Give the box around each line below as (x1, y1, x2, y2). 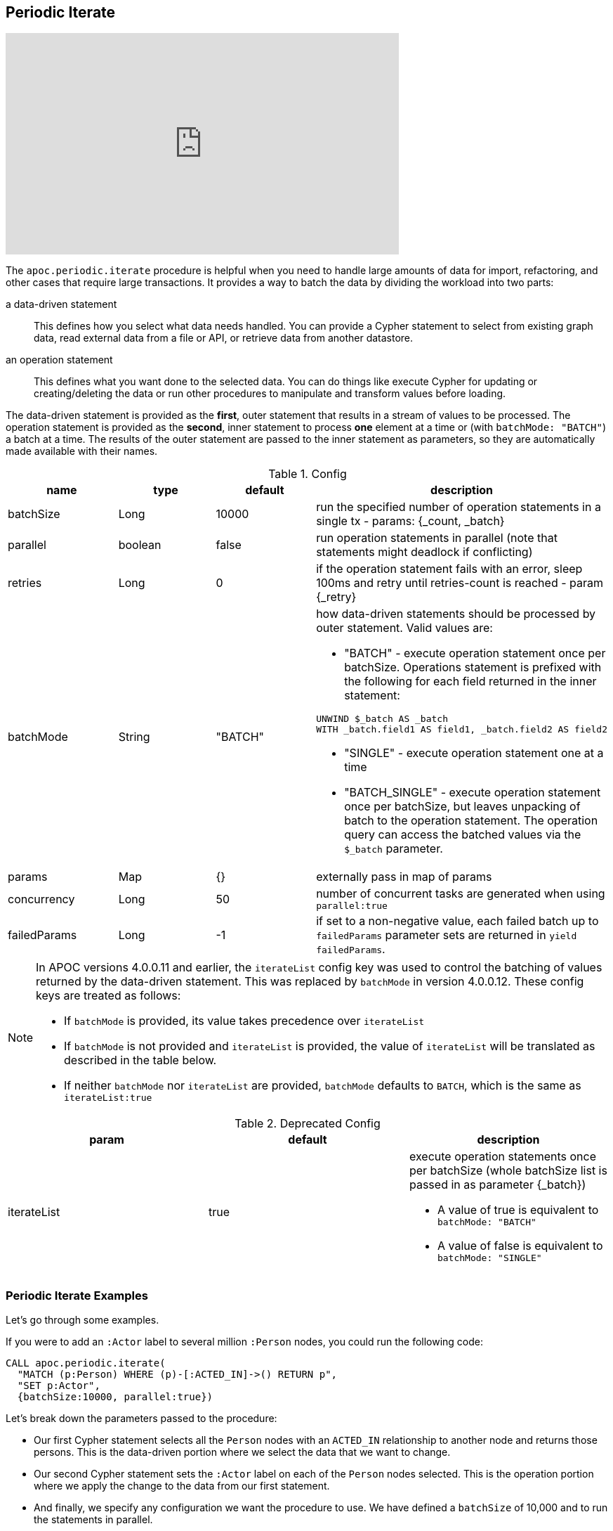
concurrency (8, 891, 75, 906)
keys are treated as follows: (36, 988, 181, 1003)
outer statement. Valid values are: (316, 621, 493, 635)
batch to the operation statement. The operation (344, 813, 598, 828)
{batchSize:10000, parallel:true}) (17, 1391, 213, 1403)
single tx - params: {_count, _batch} (316, 514, 505, 529)
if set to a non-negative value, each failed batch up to (316, 914, 599, 929)
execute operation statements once (409, 1149, 597, 1164)
